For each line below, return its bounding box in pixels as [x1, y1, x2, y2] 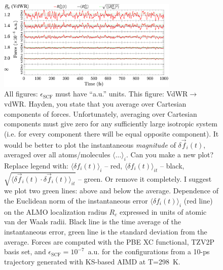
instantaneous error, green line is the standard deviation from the [4, 226, 207, 237]
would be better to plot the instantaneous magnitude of [4, 139, 176, 150]
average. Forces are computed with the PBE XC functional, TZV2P [4, 236, 214, 247]
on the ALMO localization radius [4, 206, 107, 217]
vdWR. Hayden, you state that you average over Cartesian [4, 98, 187, 109]
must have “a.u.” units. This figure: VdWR [55, 88, 188, 99]
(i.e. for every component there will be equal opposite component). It [4, 128, 219, 139]
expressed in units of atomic [119, 206, 207, 217]
